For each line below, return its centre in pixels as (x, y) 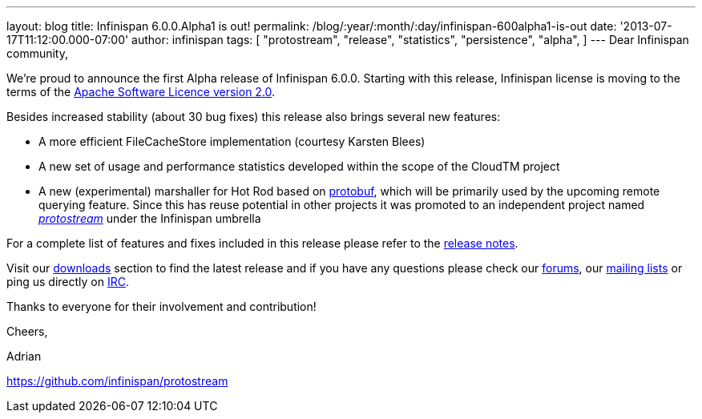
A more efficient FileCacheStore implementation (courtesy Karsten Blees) (232, 141)
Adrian (24, 356)
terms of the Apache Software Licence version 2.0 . (141, 92)
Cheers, (27, 331)
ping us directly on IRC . (68, 282)
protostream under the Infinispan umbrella (150, 218)
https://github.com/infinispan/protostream (117, 381)
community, (37, 53)
